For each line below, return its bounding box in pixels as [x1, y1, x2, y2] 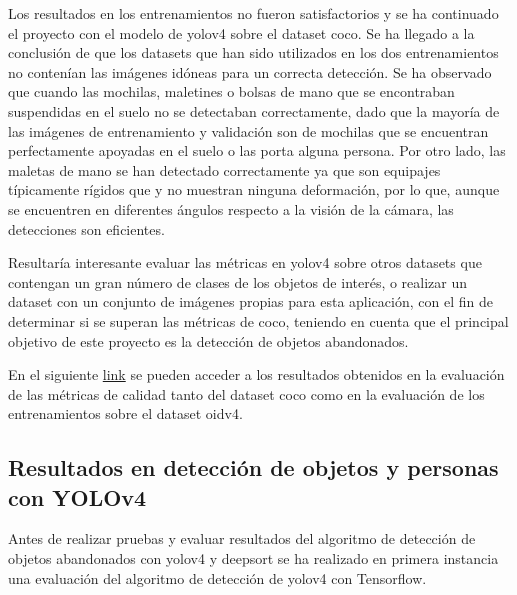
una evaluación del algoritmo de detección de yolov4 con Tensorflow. [8, 567, 427, 588]
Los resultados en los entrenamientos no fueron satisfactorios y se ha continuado [8, 3, 499, 23]
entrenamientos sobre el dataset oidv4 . [8, 403, 243, 424]
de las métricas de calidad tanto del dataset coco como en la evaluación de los [8, 383, 485, 404]
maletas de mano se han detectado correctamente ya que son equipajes [8, 159, 441, 180]
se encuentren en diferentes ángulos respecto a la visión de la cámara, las [8, 198, 454, 219]
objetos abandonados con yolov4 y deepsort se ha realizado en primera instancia [8, 548, 499, 569]
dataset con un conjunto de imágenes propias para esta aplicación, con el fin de [8, 291, 493, 312]
